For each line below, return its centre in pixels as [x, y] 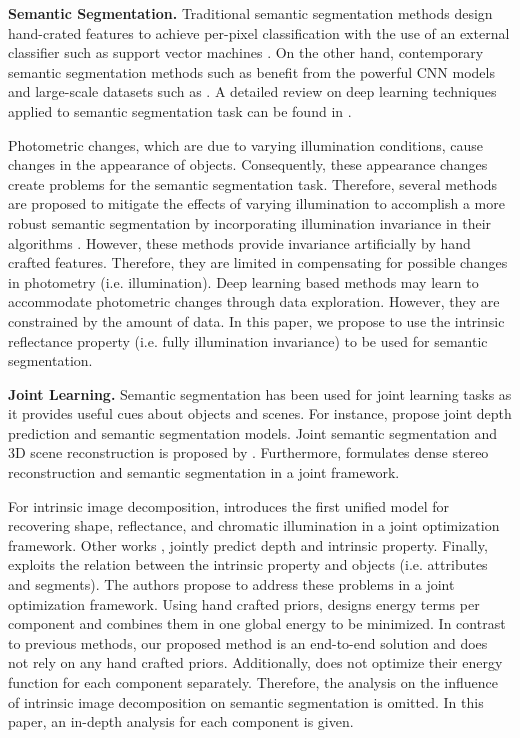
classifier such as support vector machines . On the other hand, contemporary [246, 52]
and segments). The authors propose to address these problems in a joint [231, 584]
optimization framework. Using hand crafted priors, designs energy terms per [244, 603]
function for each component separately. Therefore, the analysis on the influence [253, 682]
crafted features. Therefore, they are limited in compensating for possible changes [258, 262]
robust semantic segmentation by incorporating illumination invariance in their [250, 222]
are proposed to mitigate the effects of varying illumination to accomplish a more [256, 203]
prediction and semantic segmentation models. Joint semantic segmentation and [253, 432]
